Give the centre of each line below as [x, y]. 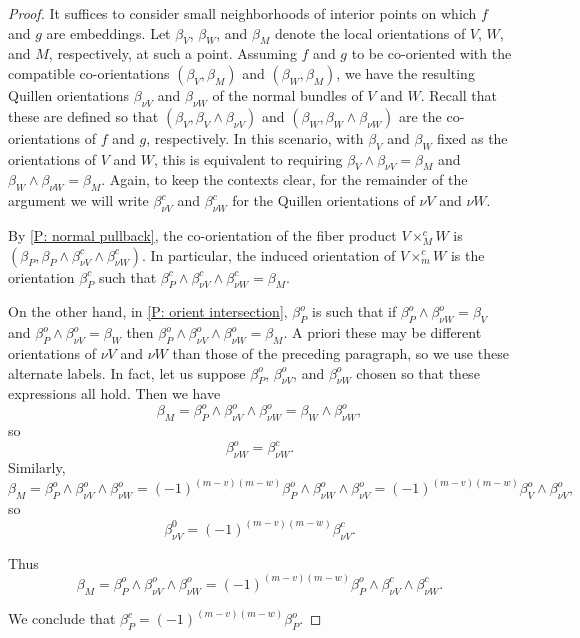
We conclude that [62, 618]
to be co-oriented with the [431, 53]
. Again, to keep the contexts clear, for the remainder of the [284, 179]
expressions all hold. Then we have [114, 393]
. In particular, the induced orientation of [268, 254]
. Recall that [459, 94]
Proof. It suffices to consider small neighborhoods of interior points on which [242, 13]
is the [467, 254]
